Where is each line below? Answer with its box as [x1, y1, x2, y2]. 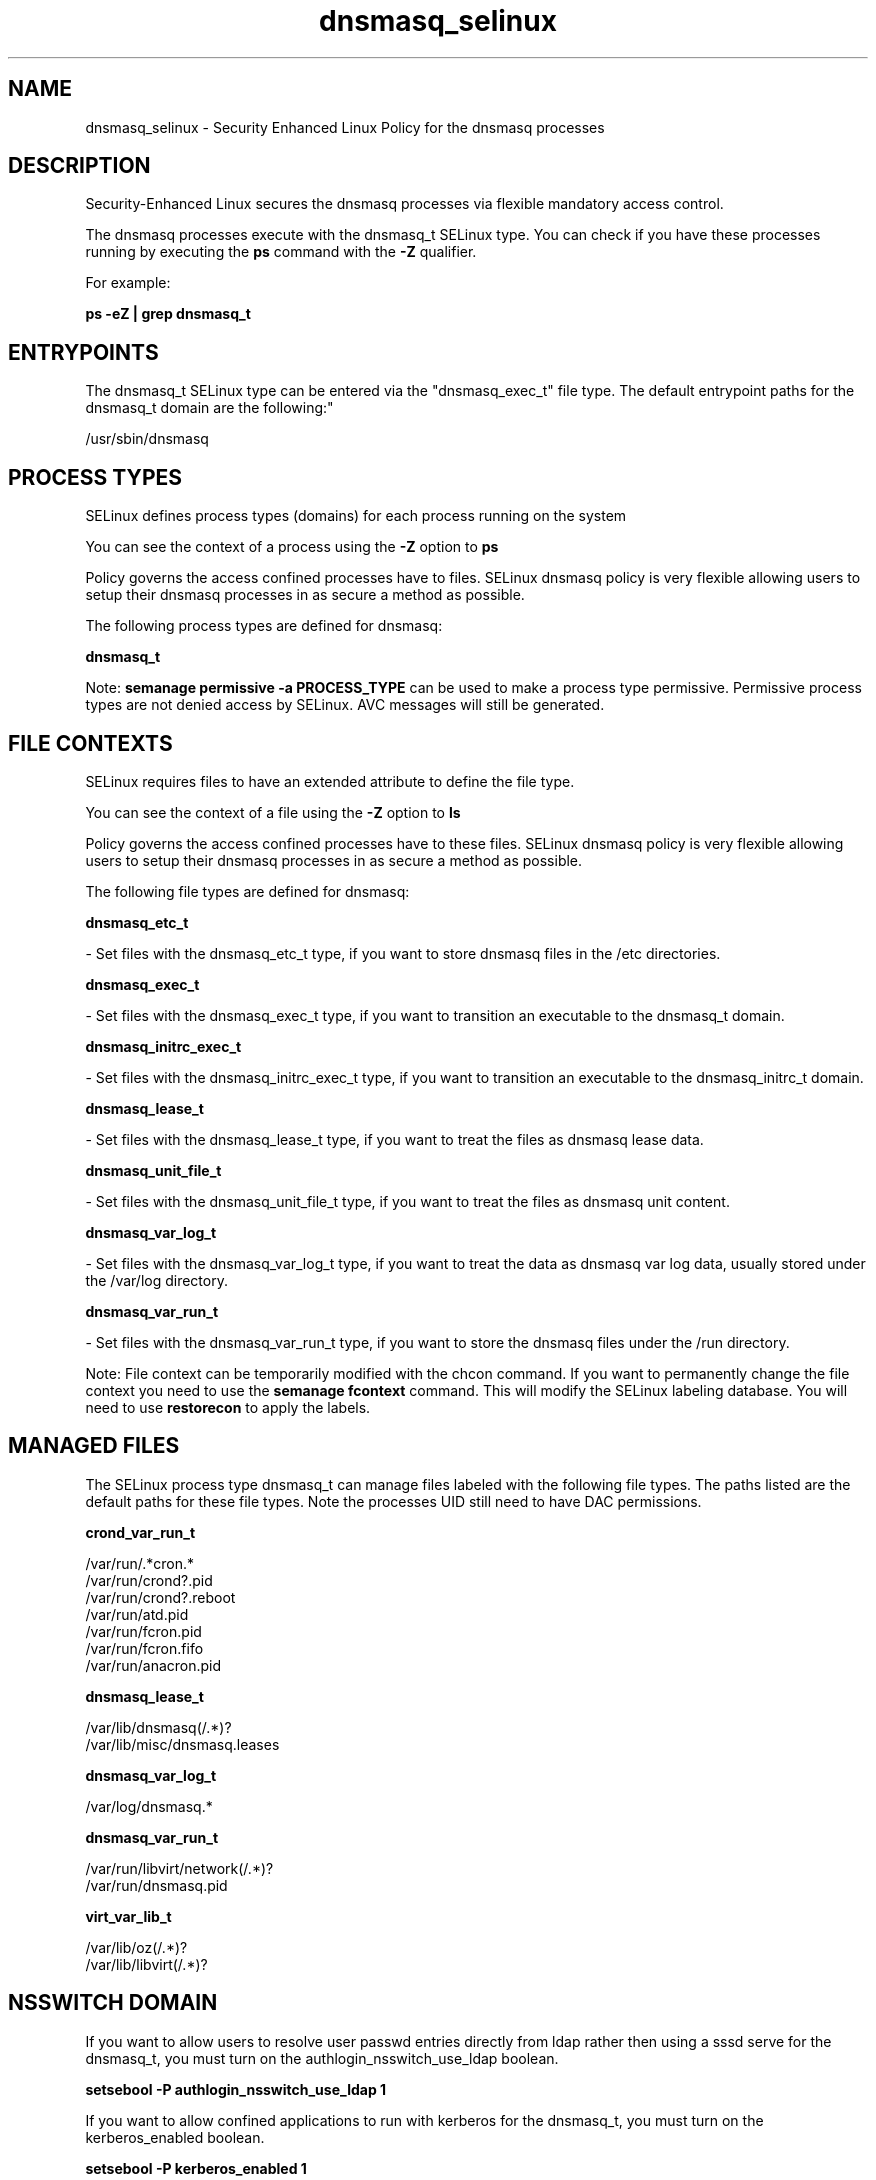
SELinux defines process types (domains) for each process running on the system [85, 507, 627, 525]
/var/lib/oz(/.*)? [85, 1938, 188, 1956]
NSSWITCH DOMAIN [8, 1990, 218, 2016]
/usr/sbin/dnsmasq [85, 430, 209, 448]
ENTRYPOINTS [8, 339, 159, 365]
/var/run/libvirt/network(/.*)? [85, 1859, 274, 1877]
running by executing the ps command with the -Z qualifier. [85, 243, 477, 261]
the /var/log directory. [85, 1271, 228, 1289]
